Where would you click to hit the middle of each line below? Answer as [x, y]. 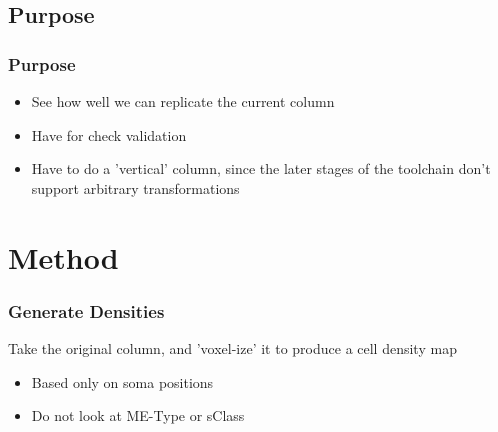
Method [63, 256]
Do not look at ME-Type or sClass [138, 415]
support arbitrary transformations [135, 187]
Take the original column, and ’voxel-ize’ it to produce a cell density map [232, 347]
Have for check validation [109, 134]
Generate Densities [86, 310]
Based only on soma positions [122, 381]
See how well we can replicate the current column [183, 101]
